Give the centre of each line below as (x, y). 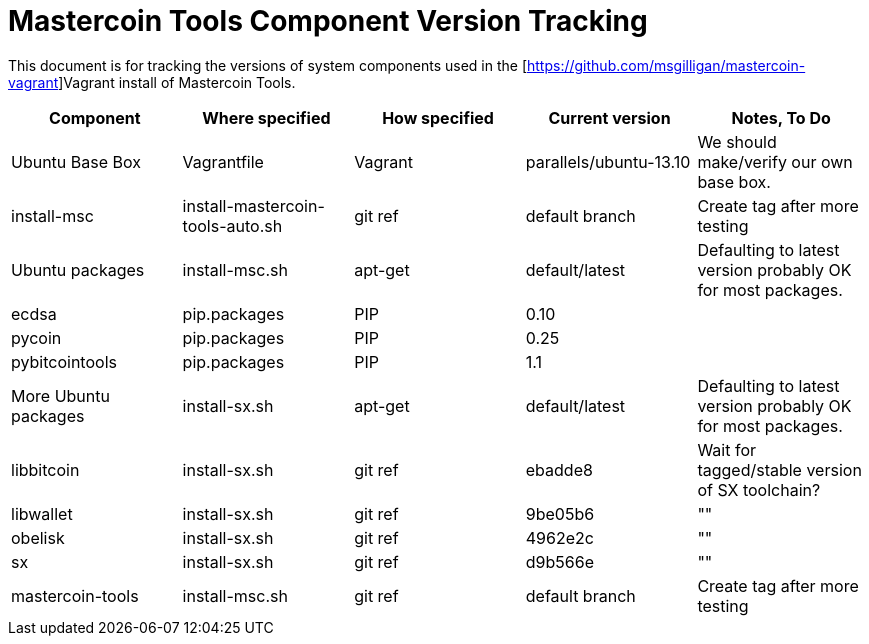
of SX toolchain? (759, 489)
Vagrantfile (223, 161)
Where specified (266, 117)
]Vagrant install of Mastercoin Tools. (177, 82)
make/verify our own (775, 161)
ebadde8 (559, 469)
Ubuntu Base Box (76, 161)
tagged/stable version (779, 469)
